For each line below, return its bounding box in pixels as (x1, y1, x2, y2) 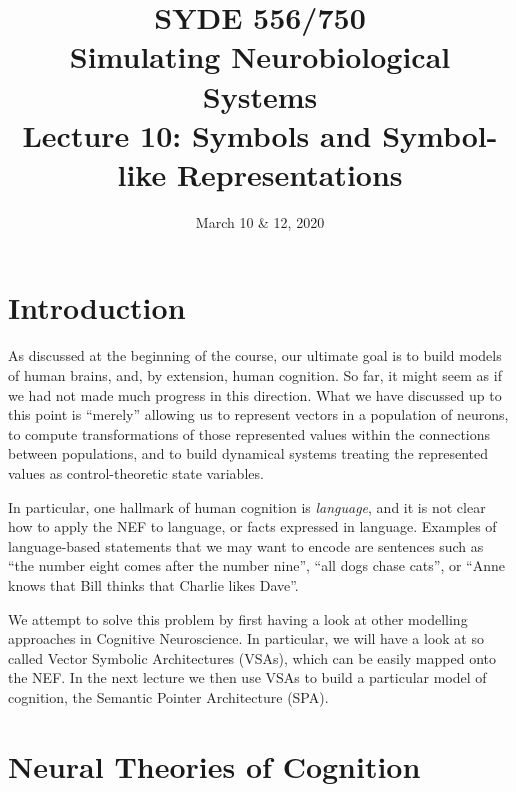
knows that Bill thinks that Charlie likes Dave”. (8, 574, 299, 595)
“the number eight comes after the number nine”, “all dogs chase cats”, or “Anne (8, 555, 506, 576)
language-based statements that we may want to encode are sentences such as (8, 535, 484, 556)
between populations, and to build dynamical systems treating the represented (8, 443, 489, 464)
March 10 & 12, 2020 (195, 211, 325, 232)
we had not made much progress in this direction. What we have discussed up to (8, 384, 502, 405)
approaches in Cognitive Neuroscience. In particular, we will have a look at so (8, 628, 484, 649)
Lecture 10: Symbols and (22, 114, 372, 155)
